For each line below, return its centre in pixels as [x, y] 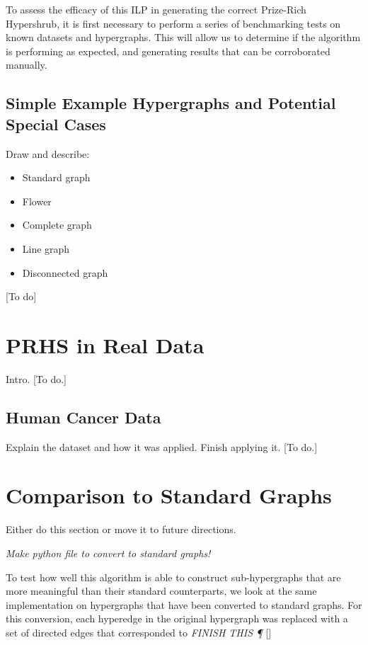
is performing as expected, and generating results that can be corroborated [168, 51]
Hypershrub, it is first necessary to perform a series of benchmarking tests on [173, 23]
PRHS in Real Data [105, 344]
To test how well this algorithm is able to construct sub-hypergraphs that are [173, 577]
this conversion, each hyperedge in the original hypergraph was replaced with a [177, 618]
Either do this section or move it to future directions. [121, 529]
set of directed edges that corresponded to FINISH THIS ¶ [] [139, 632]
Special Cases [56, 124]
